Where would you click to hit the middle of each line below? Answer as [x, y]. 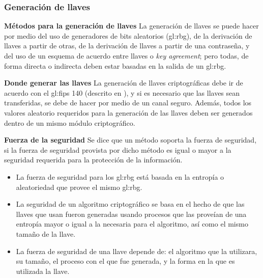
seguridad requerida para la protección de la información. [93, 160]
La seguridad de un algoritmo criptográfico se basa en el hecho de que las [130, 204]
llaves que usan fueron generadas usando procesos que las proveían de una [131, 214]
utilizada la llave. [43, 271]
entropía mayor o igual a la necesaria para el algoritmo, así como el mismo [132, 224]
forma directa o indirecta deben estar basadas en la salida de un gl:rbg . [115, 65]
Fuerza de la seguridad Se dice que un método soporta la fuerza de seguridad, [130, 140]
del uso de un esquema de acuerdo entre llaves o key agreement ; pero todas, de [126, 55]
